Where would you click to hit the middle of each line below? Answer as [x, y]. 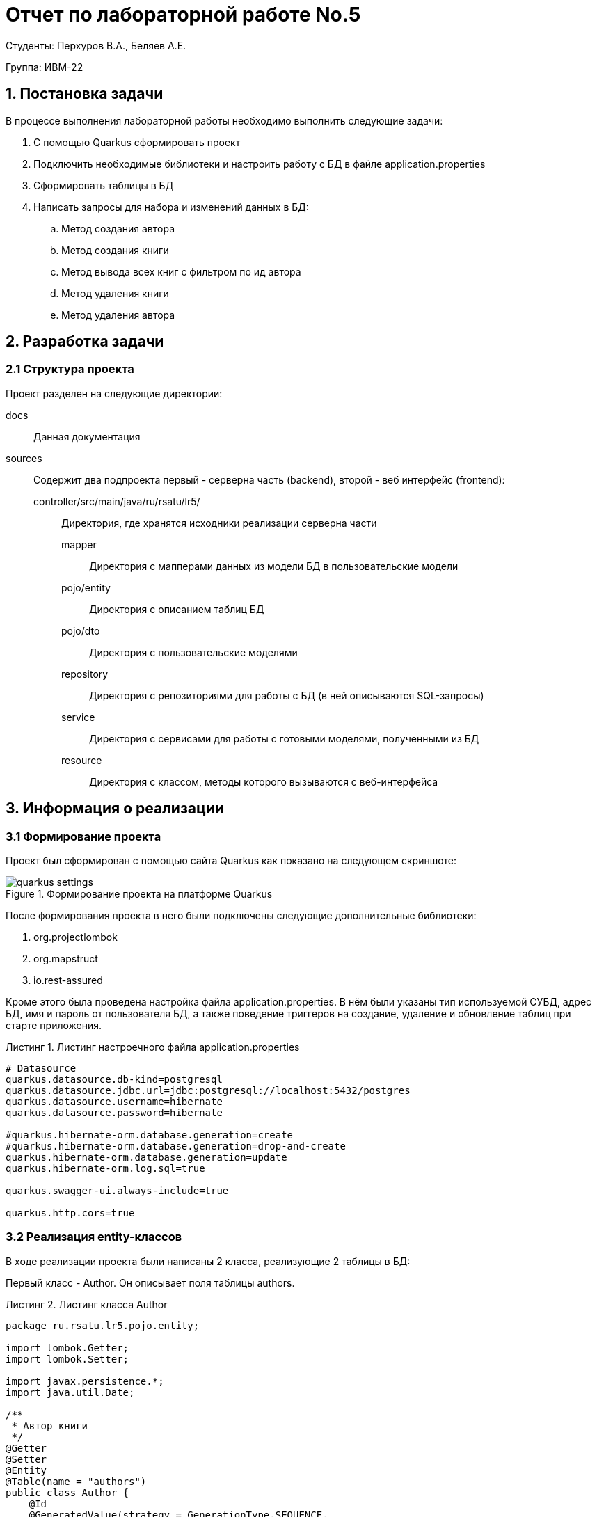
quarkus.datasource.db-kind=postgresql [114, 1080]
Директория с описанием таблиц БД [177, 609]
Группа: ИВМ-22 [45, 67]
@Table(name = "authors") [76, 1481]
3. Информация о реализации [115, 809]
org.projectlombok [75, 937]
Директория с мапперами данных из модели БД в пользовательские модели [274, 566]
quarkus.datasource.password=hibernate [114, 1113]
